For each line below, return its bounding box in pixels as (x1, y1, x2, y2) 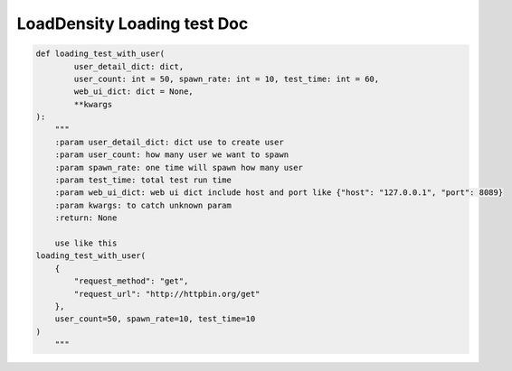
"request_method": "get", (73, 276, 189, 286)
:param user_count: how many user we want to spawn (54, 150, 289, 160)
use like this (54, 238, 118, 248)
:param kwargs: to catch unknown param (54, 199, 232, 210)
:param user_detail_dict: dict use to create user (54, 136, 284, 147)
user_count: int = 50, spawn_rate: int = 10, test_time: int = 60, (73, 73, 380, 84)
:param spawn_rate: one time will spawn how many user (54, 162, 303, 172)
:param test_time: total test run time (54, 175, 232, 185)
